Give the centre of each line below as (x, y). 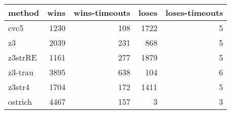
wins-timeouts (102, 12)
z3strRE (23, 57)
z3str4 (19, 87)
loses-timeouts (194, 12)
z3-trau (21, 72)
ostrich (20, 102)
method (24, 12)
